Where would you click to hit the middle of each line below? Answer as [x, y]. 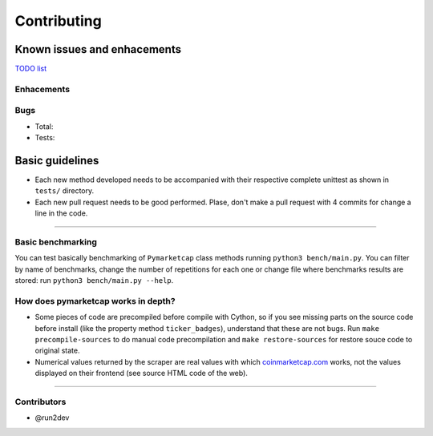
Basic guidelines [57, 160]
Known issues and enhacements [98, 49]
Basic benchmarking [56, 242]
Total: [44, 126]
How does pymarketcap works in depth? [95, 301]
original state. [57, 351]
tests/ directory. [65, 191]
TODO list [31, 69]
